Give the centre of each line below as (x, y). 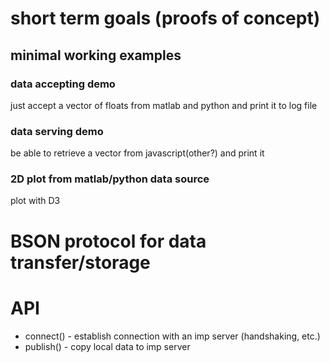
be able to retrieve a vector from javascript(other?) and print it (137, 153)
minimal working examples (96, 55)
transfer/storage (80, 262)
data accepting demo (63, 84)
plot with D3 (35, 201)
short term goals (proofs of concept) (165, 18)
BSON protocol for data (108, 241)
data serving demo (57, 131)
